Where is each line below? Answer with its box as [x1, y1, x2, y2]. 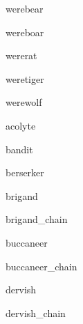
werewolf [6, 95, 42, 109]
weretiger [6, 71, 44, 86]
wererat [6, 48, 37, 63]
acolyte [6, 118, 36, 132]
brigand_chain [6, 212, 68, 226]
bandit [6, 141, 33, 156]
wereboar [6, 24, 44, 39]
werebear [6, 1, 44, 15]
